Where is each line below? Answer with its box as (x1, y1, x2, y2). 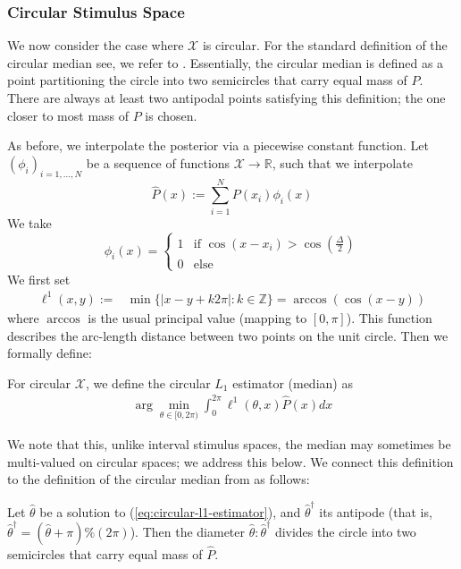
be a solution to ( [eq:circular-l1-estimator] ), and (39, 502, 301, 521)
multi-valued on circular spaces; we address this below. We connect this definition (7, 452, 454, 471)
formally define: (7, 344, 92, 362)
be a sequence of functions (86, 153, 230, 172)
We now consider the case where (7, 36, 184, 55)
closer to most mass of (7, 106, 130, 124)
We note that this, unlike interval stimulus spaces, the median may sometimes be (7, 435, 451, 454)
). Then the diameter (130, 522, 246, 540)
